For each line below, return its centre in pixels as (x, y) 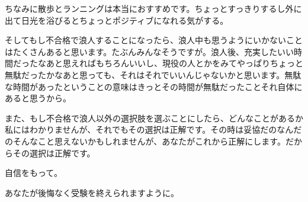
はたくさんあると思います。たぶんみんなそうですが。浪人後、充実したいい (150, 51)
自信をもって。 (33, 173)
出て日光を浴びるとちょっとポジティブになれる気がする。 (117, 20)
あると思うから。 (38, 98)
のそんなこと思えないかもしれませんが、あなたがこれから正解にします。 (145, 141)
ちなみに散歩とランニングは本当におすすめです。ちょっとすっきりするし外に (153, 8)
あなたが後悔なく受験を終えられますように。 (92, 192)
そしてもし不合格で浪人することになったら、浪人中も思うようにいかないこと (154, 40)
